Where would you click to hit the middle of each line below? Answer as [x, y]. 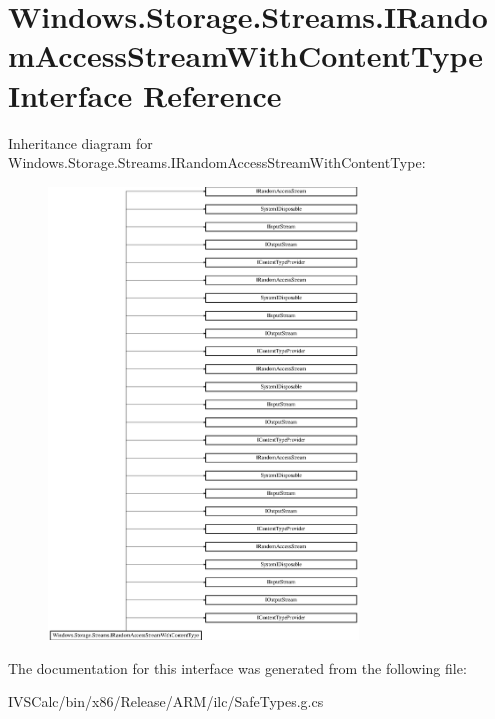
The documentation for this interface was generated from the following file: [237, 667]
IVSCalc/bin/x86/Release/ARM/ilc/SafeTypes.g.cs [166, 701]
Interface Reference [145, 94]
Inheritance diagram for [80, 142]
